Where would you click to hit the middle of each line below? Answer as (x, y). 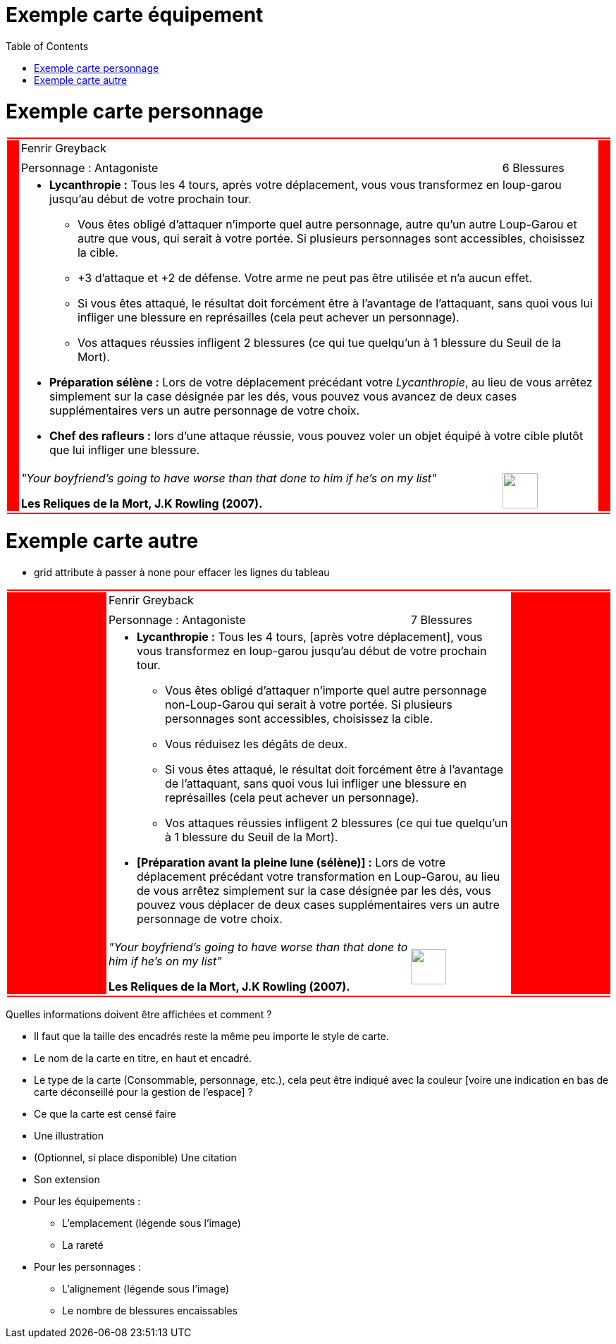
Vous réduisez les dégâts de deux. (256, 744)
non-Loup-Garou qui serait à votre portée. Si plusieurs (308, 704)
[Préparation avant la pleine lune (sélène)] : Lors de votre (291, 862)
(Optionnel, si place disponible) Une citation (135, 1157)
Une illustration (69, 1135)
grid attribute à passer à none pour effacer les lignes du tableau (182, 572)
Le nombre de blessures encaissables (150, 1310)
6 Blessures (533, 168)
